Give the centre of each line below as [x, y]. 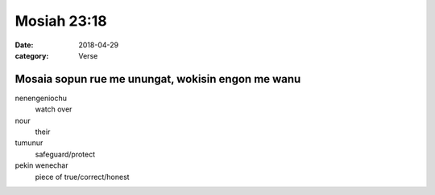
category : [32, 55]
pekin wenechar [41, 165]
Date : [24, 45]
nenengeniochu [41, 98]
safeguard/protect [65, 154]
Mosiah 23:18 [61, 21]
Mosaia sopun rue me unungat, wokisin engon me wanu [158, 79]
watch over [54, 109]
